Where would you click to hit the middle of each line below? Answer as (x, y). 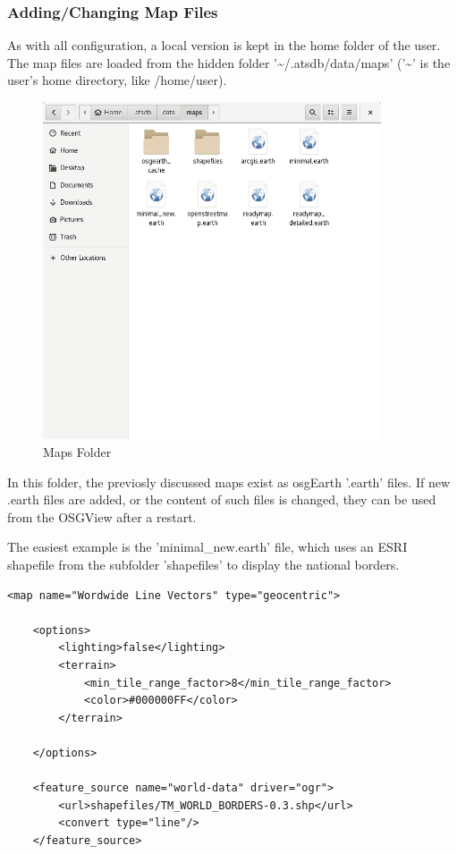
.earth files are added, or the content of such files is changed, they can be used (222, 499)
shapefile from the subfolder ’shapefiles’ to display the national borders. (203, 564)
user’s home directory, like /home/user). (117, 80)
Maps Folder (77, 452)
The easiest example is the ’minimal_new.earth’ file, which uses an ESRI (207, 547)
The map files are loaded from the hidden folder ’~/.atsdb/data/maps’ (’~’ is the (229, 62)
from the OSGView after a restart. (102, 516)
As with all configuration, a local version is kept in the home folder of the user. (224, 45)
